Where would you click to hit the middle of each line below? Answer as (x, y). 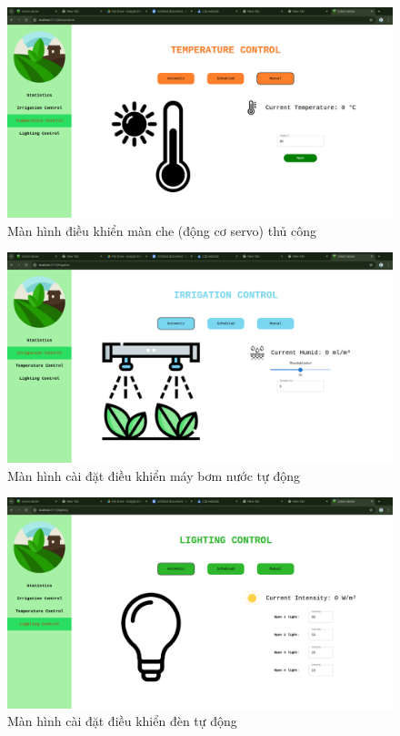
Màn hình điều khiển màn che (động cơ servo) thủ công (162, 230)
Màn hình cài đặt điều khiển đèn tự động (122, 721)
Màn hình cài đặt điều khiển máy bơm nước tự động (154, 475)
